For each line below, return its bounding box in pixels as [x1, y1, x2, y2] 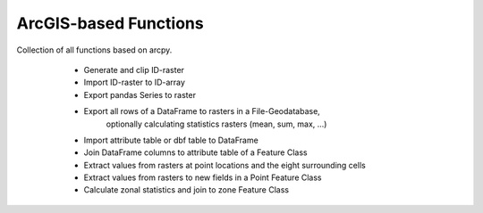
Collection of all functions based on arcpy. [16, 45, 173, 55]
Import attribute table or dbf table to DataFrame [83, 135, 258, 145]
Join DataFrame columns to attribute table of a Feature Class [83, 147, 308, 158]
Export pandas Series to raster [83, 89, 197, 100]
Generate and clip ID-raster [83, 64, 185, 75]
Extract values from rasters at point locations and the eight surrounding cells [83, 160, 366, 170]
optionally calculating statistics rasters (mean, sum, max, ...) [106, 119, 327, 129]
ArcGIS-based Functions [16, 13, 205, 33]
